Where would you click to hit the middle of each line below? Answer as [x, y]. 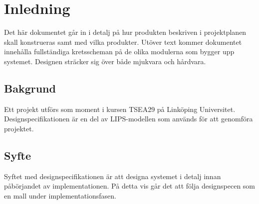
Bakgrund [30, 88]
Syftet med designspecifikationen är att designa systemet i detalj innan [113, 176]
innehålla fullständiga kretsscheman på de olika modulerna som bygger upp [119, 51]
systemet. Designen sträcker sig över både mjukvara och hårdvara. [105, 61]
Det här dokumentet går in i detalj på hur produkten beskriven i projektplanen [125, 32]
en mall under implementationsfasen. [60, 195]
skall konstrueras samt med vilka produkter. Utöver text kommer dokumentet [123, 42]
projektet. [19, 128]
